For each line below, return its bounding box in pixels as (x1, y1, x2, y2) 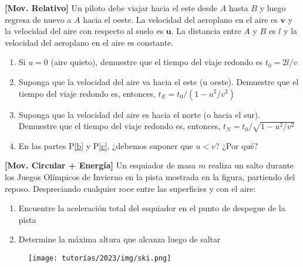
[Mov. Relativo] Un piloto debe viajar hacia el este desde (5, 2, 218, 13)
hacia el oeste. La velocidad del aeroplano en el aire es (83, 13, 278, 25)
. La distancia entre (171, 25, 241, 37)
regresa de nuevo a (5, 13, 72, 25)
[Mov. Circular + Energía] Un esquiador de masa (5, 159, 196, 171)
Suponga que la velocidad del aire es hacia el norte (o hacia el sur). (18, 108, 261, 120)
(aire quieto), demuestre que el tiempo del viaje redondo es (51, 56, 263, 68)
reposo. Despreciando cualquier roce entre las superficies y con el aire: (5, 182, 256, 194)
